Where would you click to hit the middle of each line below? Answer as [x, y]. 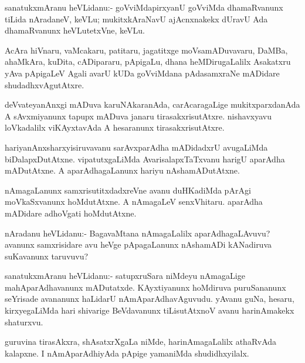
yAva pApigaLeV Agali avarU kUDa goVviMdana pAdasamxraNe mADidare [142, 73]
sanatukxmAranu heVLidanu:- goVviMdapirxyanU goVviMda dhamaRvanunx [144, 7]
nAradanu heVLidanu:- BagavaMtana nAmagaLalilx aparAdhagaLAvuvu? [138, 233]
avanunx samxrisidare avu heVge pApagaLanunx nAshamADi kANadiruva [138, 244]
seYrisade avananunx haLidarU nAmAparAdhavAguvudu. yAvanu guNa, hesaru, [150, 299]
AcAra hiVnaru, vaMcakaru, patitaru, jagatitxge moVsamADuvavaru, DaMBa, [146, 50]
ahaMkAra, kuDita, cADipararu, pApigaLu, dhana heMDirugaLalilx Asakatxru [148, 61]
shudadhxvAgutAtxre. [45, 84]
